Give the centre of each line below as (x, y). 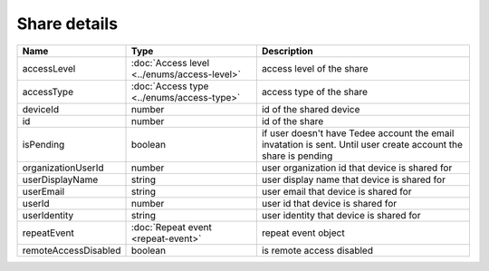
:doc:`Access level (170, 63)
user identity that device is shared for (341, 215)
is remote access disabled (317, 250)
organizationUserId (63, 168)
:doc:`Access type (170, 86)
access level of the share (315, 68)
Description (288, 51)
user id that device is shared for (329, 203)
